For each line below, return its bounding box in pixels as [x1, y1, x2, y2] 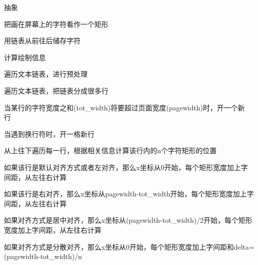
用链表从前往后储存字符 [4, 35, 81, 46]
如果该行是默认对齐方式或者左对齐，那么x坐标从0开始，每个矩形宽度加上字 [4, 162, 248, 172]
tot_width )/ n [40, 251, 82, 262]
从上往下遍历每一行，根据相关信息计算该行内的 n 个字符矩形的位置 [4, 145, 217, 156]
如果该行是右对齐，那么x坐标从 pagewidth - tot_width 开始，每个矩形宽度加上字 [4, 188, 254, 199]
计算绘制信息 [4, 52, 46, 62]
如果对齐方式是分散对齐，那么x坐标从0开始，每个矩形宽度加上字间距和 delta [4, 241, 249, 252]
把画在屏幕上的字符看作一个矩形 [4, 18, 108, 29]
